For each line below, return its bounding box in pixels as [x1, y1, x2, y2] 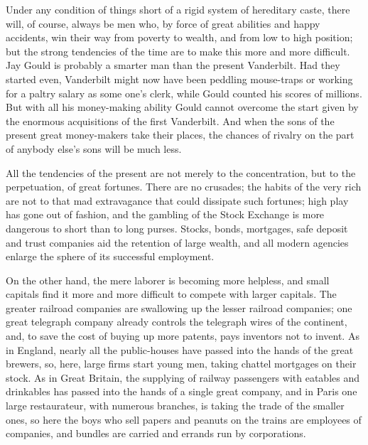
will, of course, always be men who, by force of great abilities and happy [6, 16, 320, 31]
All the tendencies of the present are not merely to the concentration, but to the [6, 165, 356, 180]
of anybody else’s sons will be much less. [6, 141, 182, 156]
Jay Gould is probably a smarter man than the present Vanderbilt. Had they [6, 58, 340, 73]
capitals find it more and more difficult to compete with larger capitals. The [6, 286, 337, 301]
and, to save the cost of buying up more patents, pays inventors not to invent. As [6, 328, 359, 343]
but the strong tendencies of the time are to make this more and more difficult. [6, 43, 350, 58]
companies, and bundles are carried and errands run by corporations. [6, 426, 306, 441]
